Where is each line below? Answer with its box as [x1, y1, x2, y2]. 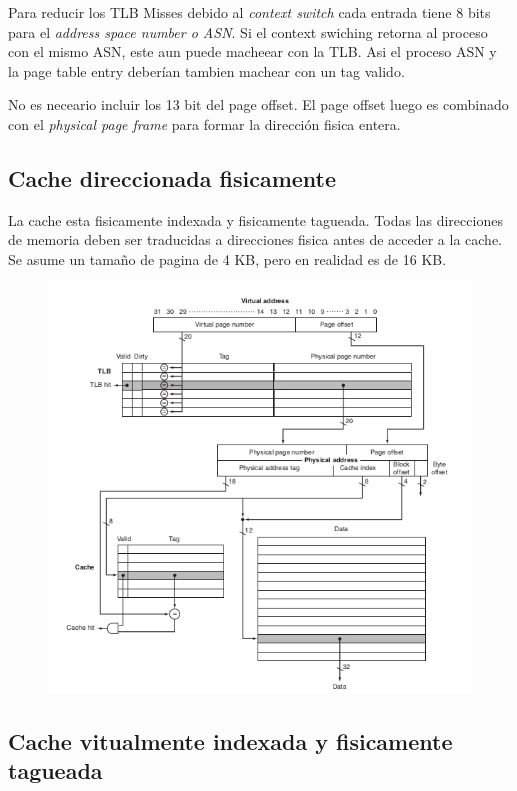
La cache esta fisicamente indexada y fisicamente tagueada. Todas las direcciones [8, 209, 503, 230]
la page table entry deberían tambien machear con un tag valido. [8, 60, 405, 81]
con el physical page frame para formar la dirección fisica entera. [8, 113, 401, 134]
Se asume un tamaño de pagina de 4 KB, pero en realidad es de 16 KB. [8, 248, 447, 269]
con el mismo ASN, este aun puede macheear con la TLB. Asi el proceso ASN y [8, 41, 497, 62]
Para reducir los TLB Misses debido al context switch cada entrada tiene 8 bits [8, 2, 491, 22]
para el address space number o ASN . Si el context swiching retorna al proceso [8, 21, 488, 42]
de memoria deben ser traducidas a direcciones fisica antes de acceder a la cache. [8, 229, 502, 250]
